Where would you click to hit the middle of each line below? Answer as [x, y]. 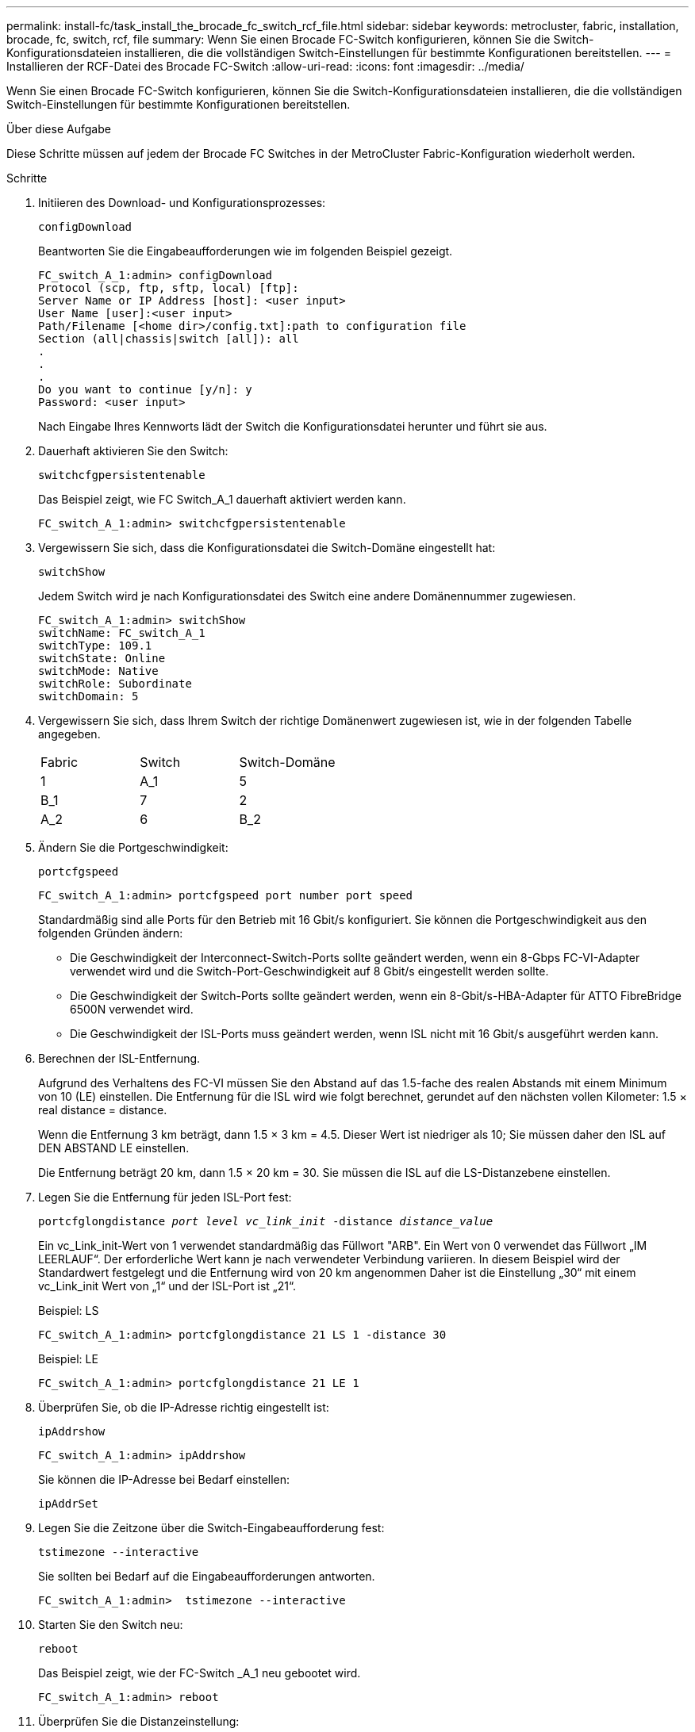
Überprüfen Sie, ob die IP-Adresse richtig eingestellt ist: [184, 1407]
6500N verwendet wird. [132, 1009]
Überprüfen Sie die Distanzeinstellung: [139, 1721]
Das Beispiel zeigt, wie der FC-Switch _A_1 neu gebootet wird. [200, 1673]
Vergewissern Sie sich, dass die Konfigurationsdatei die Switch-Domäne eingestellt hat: [267, 548]
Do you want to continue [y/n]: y [145, 389]
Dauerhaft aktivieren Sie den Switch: [133, 451]
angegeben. [69, 734]
